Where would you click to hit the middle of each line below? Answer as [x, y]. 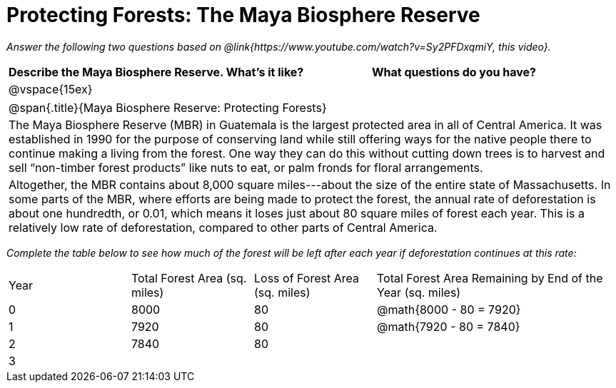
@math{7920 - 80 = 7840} [449, 326]
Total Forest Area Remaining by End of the [490, 278]
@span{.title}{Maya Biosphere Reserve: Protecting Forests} [168, 107]
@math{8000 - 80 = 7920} [449, 309]
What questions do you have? [454, 72]
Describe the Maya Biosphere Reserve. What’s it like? [156, 72]
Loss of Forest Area [307, 278]
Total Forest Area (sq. [189, 278]
